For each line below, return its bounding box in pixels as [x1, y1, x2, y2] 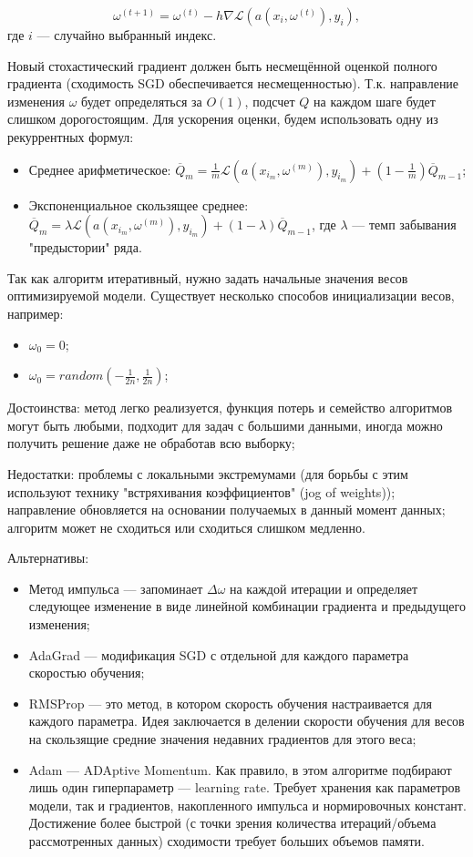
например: [7, 303, 64, 322]
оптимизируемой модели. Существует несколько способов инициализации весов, [7, 286, 455, 305]
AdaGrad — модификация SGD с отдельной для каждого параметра [28, 645, 409, 664]
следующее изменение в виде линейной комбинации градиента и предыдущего [28, 597, 466, 616]
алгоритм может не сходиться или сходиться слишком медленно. [7, 517, 365, 536]
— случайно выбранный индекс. [36, 26, 217, 44]
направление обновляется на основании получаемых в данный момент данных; [7, 500, 446, 519]
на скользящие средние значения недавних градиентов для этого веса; [28, 729, 416, 749]
